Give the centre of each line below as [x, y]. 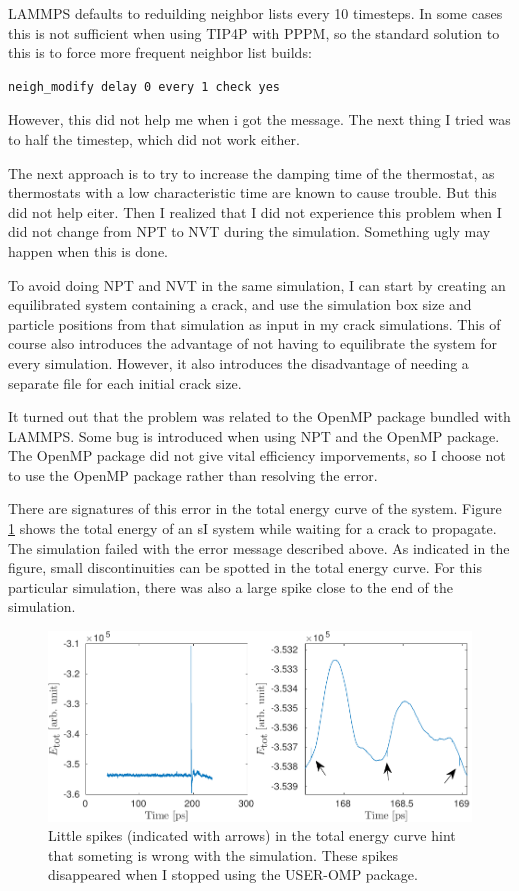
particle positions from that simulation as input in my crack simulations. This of [254, 323]
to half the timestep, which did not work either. [154, 138]
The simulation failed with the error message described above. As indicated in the [259, 547]
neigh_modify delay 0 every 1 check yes [144, 86]
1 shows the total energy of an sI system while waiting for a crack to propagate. [252, 528]
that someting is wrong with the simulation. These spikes [223, 854]
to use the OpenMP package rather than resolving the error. [193, 474]
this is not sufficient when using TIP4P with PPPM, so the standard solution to [254, 32]
